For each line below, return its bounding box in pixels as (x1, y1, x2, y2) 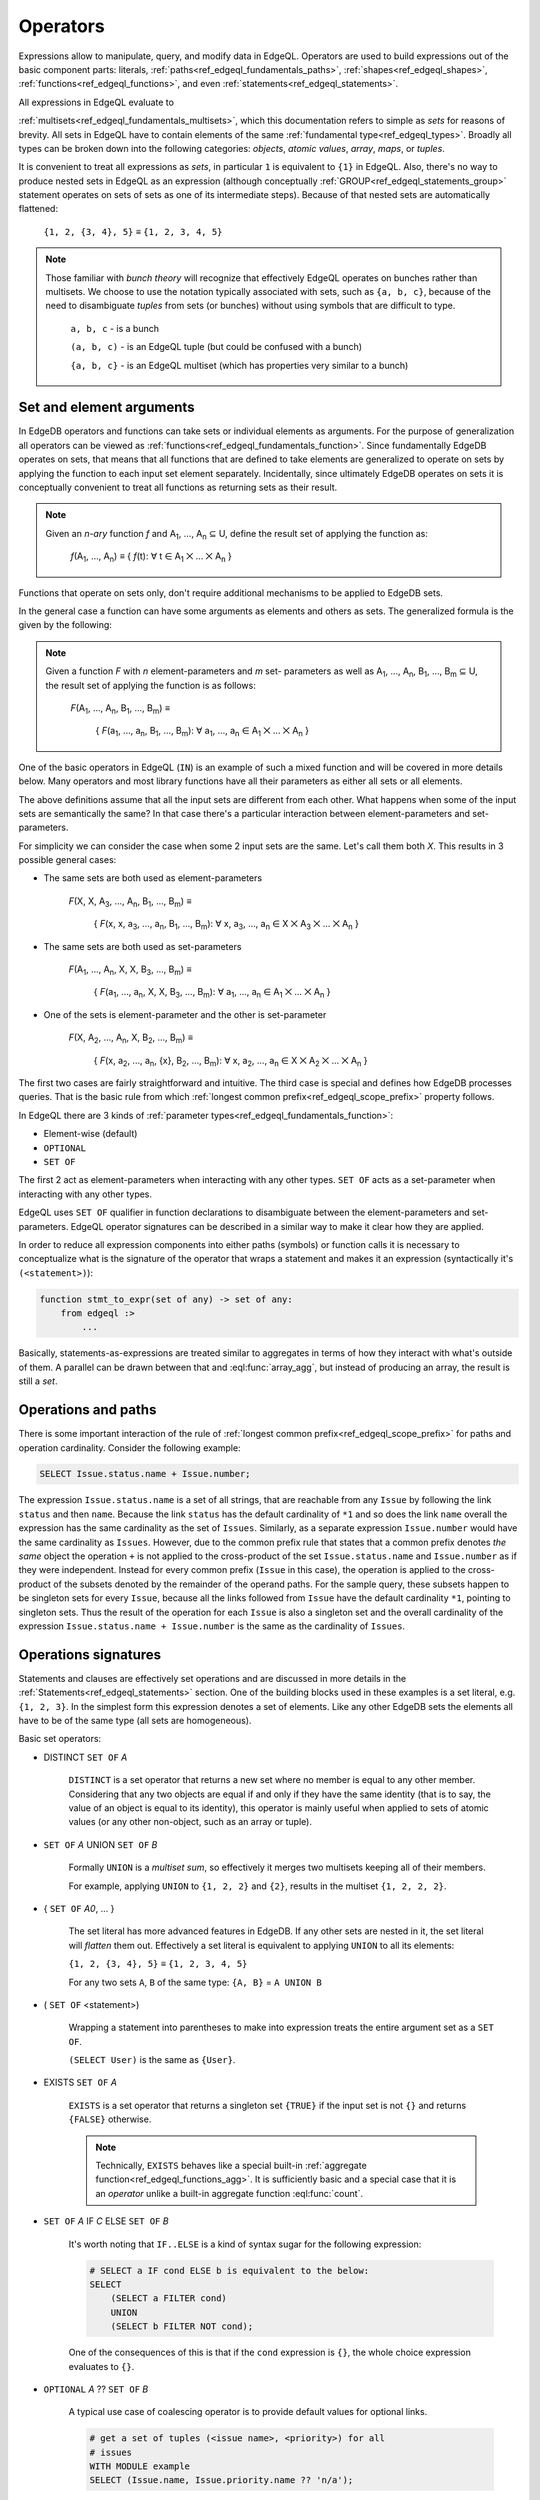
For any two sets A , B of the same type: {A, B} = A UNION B (68, 1976, 322, 1988)
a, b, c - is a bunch (70, 322, 160, 334)
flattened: (18, 203, 59, 215)
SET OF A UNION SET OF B (43, 1838, 158, 1850)
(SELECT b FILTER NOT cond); (110, 2321, 254, 2332)
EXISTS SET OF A (43, 2076, 117, 2089)
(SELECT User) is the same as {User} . (68, 2054, 236, 2066)
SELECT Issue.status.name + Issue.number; (39, 1468, 251, 1480)
